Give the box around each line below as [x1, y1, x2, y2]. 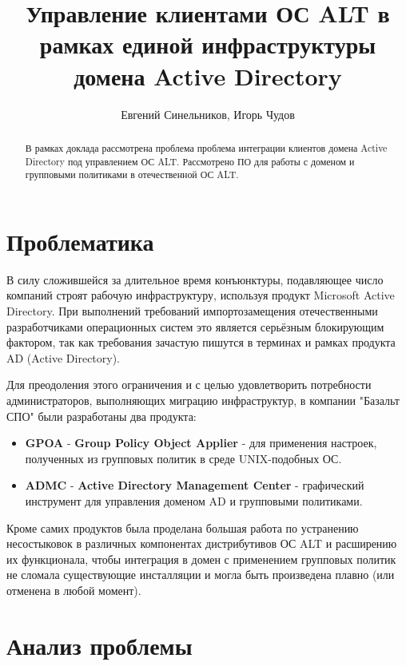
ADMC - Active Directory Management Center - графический [25, 477, 364, 494]
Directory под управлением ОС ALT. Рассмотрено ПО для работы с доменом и [25, 154, 355, 168]
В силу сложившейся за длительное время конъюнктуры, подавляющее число [6, 271, 384, 287]
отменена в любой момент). [6, 581, 141, 598]
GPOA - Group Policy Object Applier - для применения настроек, [25, 434, 377, 451]
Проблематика [6, 224, 154, 257]
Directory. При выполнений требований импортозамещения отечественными [6, 302, 378, 319]
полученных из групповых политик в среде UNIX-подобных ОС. [25, 450, 342, 466]
